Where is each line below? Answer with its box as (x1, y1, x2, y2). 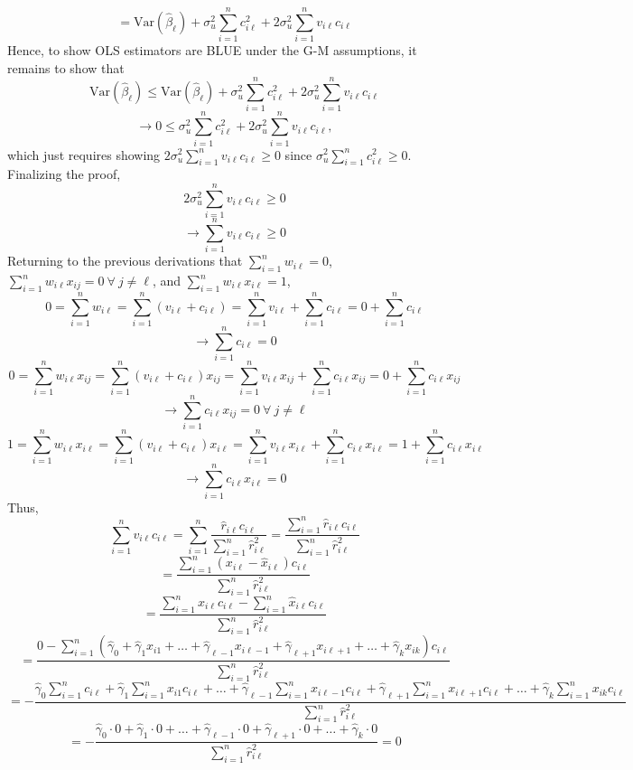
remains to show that (7, 58, 125, 77)
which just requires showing (7, 145, 161, 164)
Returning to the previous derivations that (7, 251, 243, 270)
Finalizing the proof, (7, 164, 121, 183)
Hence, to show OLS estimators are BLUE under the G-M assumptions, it (7, 41, 417, 60)
